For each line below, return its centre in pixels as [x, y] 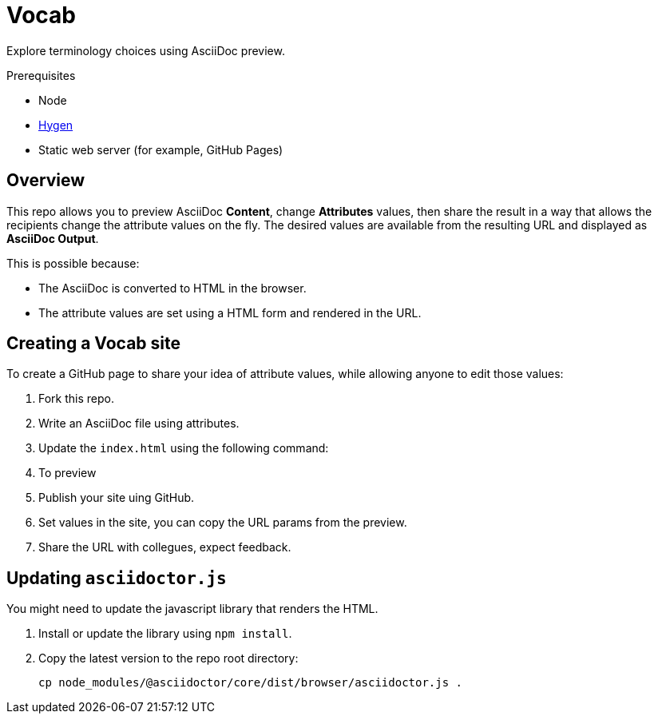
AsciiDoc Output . [53, 238]
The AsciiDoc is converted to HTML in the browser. [172, 288]
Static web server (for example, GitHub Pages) [161, 149]
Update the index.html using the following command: [184, 448]
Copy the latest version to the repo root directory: [168, 658]
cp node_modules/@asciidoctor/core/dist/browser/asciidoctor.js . [251, 683]
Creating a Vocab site [94, 344]
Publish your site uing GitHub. [117, 498]
